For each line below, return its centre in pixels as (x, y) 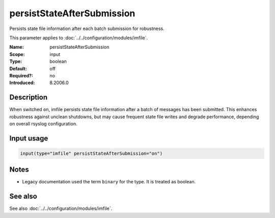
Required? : (21, 75)
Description (29, 98)
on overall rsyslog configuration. (43, 124)
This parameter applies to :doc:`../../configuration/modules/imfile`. (78, 38)
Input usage (29, 138)
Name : (17, 47)
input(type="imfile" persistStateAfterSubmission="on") (91, 153)
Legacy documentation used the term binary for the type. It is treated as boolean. (109, 182)
